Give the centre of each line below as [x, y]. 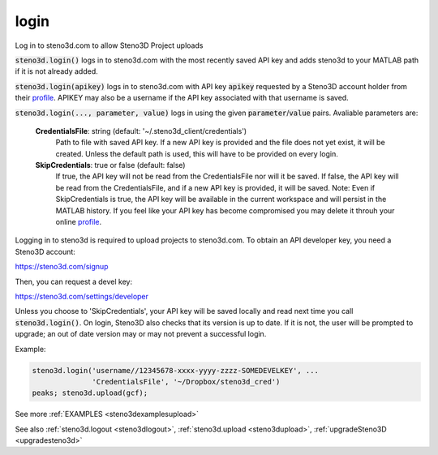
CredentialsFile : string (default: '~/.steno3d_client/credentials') [141, 131]
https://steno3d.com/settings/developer [82, 296]
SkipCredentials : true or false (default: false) [110, 165]
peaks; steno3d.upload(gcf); [90, 393]
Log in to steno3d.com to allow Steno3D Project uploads [109, 45]
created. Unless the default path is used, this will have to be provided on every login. [197, 153]
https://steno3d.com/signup [62, 267]
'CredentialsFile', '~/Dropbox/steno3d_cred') [186, 382]
